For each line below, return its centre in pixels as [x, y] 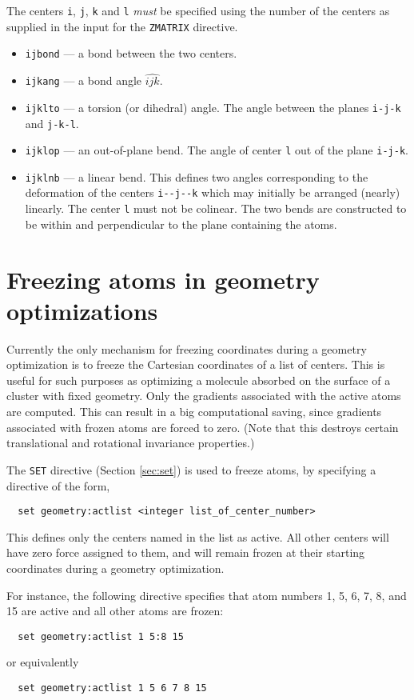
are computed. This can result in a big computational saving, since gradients [194, 412]
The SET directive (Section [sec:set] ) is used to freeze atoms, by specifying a [191, 469]
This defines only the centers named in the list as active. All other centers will [198, 536]
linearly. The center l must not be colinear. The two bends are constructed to [216, 208]
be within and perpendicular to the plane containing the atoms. [181, 224]
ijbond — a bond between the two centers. [131, 53]
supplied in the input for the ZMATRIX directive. [122, 26]
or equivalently [43, 662]
